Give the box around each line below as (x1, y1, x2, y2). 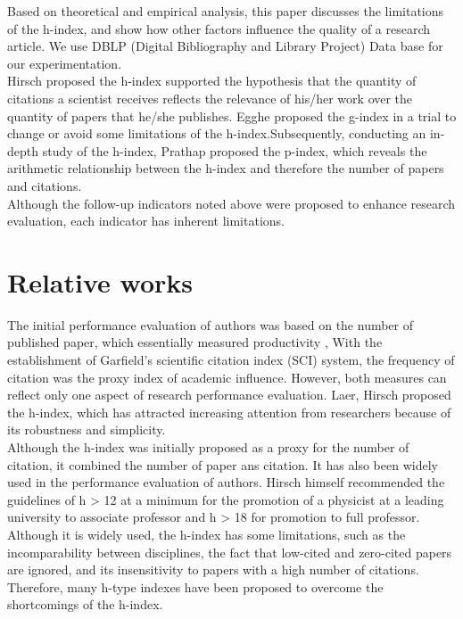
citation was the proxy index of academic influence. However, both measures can (7, 367, 447, 386)
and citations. (7, 176, 82, 194)
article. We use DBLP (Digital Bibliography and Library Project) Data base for (7, 37, 443, 55)
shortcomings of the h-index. (7, 595, 163, 614)
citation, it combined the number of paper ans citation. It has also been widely (7, 455, 438, 474)
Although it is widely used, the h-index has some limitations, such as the (7, 524, 406, 543)
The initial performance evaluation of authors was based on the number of (7, 315, 414, 334)
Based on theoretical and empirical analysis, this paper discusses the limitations (7, 2, 444, 20)
